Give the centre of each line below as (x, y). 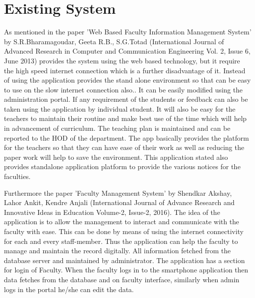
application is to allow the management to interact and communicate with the (122, 222)
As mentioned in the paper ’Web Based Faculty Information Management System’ (128, 32)
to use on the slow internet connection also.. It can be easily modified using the (123, 89)
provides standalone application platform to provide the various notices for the (122, 166)
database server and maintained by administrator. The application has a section (125, 260)
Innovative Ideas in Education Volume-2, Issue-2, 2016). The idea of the (112, 212)
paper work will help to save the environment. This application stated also (116, 157)
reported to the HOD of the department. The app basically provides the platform (127, 137)
